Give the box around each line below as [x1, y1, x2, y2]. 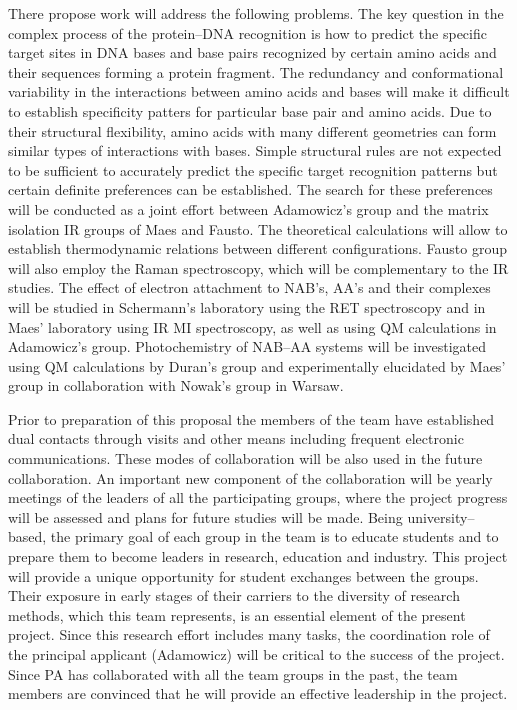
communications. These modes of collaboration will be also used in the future [8, 448, 483, 469]
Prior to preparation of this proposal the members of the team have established [8, 408, 495, 429]
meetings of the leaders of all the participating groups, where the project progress [8, 487, 508, 508]
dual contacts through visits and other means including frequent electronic [8, 428, 464, 449]
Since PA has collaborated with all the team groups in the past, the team [8, 663, 458, 684]
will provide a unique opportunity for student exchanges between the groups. [8, 565, 479, 586]
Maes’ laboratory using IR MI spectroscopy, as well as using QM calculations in [8, 316, 497, 337]
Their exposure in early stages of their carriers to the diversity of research [8, 585, 460, 606]
